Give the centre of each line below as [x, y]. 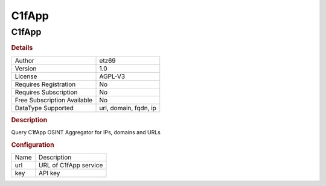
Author [24, 60]
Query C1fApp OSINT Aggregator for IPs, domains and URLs [86, 132]
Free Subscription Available [54, 100]
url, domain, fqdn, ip [128, 108]
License [26, 76]
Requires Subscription [46, 92]
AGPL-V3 [112, 76]
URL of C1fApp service [71, 166]
